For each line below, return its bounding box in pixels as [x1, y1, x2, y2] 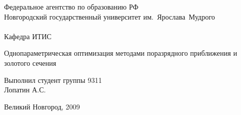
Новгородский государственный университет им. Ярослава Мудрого [4, 11, 215, 22]
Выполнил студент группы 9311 [4, 74, 102, 85]
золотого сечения [4, 57, 56, 68]
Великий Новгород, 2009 [4, 101, 80, 111]
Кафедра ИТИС [4, 31, 52, 41]
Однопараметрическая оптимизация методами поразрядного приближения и [4, 48, 237, 58]
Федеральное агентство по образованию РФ [4, 2, 139, 12]
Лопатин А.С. [4, 84, 46, 95]
